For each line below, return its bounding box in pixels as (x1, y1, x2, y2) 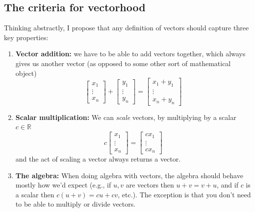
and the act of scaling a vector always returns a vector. (15, 154, 181, 164)
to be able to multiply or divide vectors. (15, 199, 136, 209)
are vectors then (126, 180, 174, 190)
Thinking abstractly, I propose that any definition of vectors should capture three (4, 23, 249, 33)
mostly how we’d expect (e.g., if (15, 180, 111, 190)
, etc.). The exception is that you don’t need (118, 189, 251, 199)
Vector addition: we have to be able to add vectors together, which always (15, 48, 246, 59)
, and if (217, 180, 238, 190)
